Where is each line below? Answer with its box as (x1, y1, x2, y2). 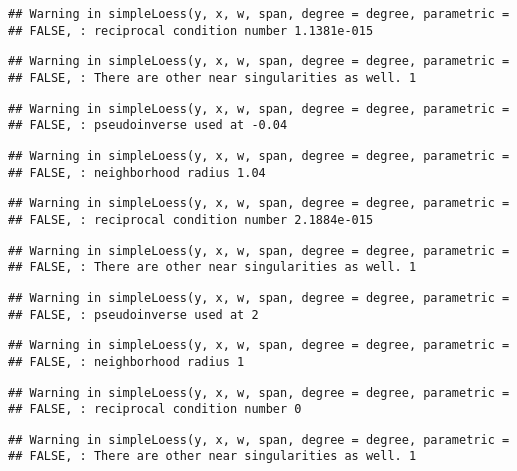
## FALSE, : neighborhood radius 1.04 (8, 165, 266, 180)
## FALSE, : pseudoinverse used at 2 (8, 307, 259, 322)
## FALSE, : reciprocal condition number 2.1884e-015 (8, 212, 374, 227)
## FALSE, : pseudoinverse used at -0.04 (8, 118, 288, 133)
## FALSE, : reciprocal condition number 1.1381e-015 (8, 23, 374, 38)
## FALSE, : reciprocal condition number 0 (8, 402, 302, 417)
